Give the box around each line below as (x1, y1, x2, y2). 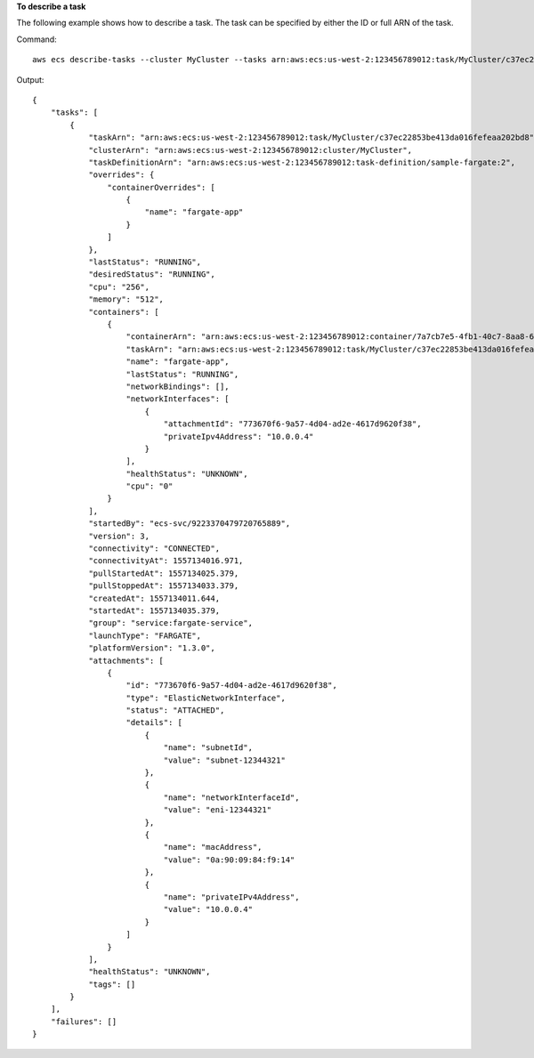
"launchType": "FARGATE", (88, 630, 202, 641)
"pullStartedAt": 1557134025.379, (88, 568, 239, 578)
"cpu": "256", (88, 281, 150, 292)
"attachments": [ (88, 655, 165, 666)
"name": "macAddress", (163, 842, 263, 852)
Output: (16, 74, 44, 85)
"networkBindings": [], (125, 381, 231, 392)
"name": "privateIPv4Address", (163, 892, 300, 902)
